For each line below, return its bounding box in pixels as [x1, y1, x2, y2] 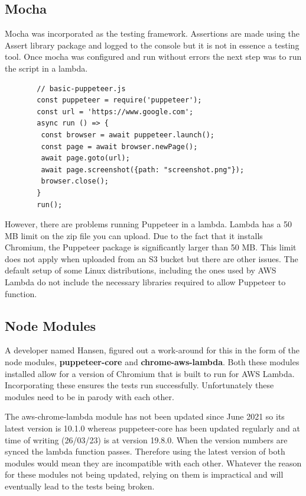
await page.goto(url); [41, 154, 130, 163]
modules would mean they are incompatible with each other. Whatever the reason [5, 456, 302, 469]
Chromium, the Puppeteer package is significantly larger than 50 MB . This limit [5, 241, 297, 253]
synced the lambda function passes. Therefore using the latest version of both [5, 445, 285, 458]
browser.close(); [41, 177, 109, 186]
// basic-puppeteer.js [37, 84, 126, 93]
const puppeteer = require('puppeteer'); [37, 96, 202, 105]
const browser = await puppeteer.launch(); [41, 130, 214, 139]
